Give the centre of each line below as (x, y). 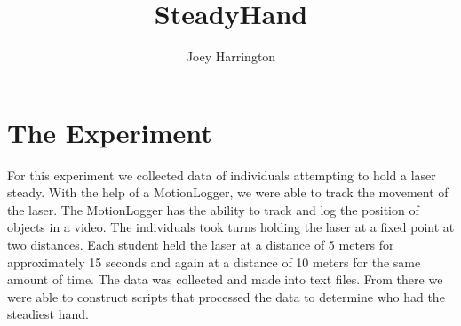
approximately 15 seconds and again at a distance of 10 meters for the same (214, 262)
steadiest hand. (48, 314)
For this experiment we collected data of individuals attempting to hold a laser (222, 175)
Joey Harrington (231, 56)
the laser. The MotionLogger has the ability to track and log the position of (213, 209)
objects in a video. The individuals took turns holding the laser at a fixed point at (231, 227)
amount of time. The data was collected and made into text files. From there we (225, 279)
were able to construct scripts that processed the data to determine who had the (226, 296)
